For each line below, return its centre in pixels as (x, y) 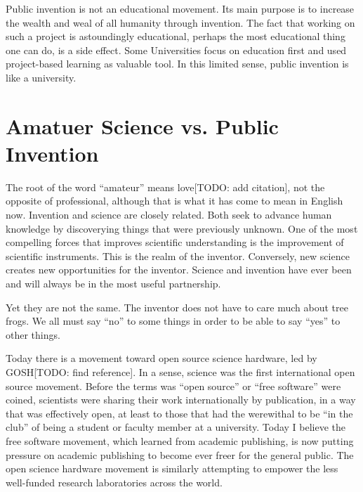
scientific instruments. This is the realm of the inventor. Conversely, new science (178, 255)
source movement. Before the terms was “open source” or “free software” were (173, 386)
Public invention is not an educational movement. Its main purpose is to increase (180, 8)
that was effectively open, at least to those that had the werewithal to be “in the (179, 413)
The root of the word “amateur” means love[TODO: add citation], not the (165, 187)
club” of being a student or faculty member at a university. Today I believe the (176, 427)
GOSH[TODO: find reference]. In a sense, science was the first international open (180, 372)
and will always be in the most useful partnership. (113, 284)
